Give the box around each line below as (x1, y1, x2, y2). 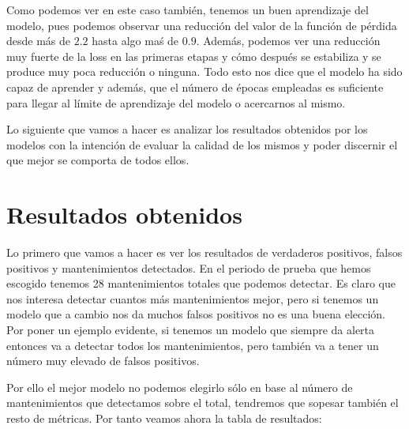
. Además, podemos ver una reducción (196, 32, 381, 49)
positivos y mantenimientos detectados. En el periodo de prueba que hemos (6, 259, 371, 276)
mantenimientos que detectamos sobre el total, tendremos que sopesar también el (6, 394, 399, 411)
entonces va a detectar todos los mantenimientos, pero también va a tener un (6, 337, 379, 353)
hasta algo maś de (92, 32, 179, 49)
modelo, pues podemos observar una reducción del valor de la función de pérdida (6, 17, 397, 33)
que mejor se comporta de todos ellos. (6, 152, 189, 168)
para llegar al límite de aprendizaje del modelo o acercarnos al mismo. (6, 94, 346, 111)
